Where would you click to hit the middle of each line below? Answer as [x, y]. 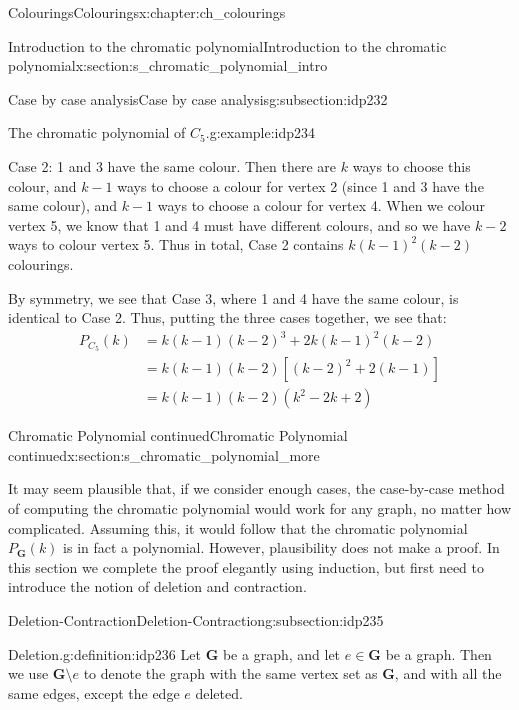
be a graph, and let [281, 653]
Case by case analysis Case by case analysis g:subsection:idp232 [198, 98]
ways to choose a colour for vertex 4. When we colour [321, 205]
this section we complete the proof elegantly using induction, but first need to [246, 566]
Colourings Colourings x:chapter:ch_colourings [147, 12]
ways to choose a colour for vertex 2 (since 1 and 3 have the [300, 185]
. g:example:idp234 [260, 132]
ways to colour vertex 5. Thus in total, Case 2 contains [176, 244]
